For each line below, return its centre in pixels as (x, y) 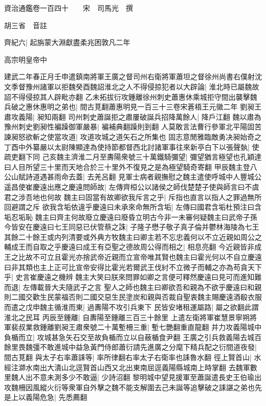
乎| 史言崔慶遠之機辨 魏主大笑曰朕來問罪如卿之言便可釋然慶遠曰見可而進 (126, 277)
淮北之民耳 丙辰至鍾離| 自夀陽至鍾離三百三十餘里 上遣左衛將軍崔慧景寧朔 (127, 317)
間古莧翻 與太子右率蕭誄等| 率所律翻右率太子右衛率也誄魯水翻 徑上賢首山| (128, 357)
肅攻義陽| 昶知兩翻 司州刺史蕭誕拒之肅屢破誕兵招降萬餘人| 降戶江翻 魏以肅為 (133, 116)
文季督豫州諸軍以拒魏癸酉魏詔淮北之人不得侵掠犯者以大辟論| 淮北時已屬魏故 (132, 86)
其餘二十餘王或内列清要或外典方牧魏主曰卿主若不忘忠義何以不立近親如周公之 (133, 236)
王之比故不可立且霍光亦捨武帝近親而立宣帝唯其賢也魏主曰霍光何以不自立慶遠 (133, 257)
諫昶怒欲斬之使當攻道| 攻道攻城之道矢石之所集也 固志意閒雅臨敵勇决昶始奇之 (133, 136)
